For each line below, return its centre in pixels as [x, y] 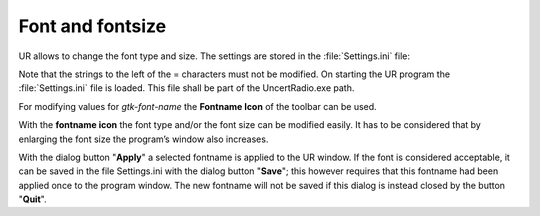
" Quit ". [32, 199]
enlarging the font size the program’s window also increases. [143, 139]
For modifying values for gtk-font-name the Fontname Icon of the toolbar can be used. [197, 106]
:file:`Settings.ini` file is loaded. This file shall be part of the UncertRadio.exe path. [186, 88]
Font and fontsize [92, 26]
